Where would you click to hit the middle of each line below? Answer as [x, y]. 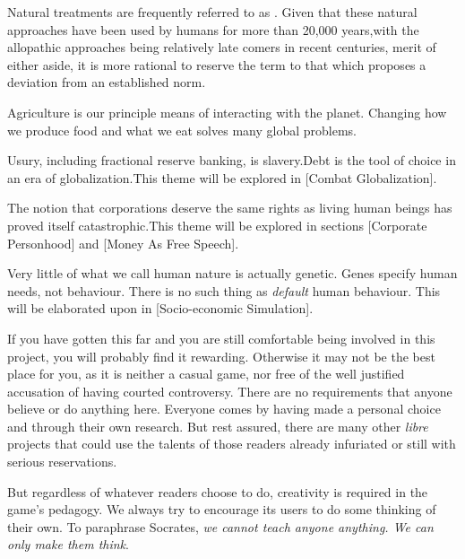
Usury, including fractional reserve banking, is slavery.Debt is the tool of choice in [232, 160]
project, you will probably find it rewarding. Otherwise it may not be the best [221, 356]
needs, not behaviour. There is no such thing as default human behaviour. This [224, 290]
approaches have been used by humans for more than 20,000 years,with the [213, 29]
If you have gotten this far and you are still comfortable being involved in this [221, 338]
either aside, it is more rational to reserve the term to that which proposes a [217, 64]
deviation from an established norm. [107, 82]
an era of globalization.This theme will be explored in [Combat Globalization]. [222, 177]
